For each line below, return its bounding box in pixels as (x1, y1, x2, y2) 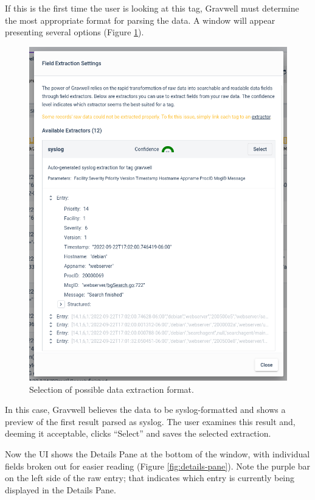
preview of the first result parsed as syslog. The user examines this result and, (5, 415, 296, 428)
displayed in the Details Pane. (5, 483, 116, 496)
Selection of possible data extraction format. (29, 382, 194, 395)
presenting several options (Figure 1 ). (5, 26, 144, 38)
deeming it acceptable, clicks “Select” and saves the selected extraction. (5, 427, 271, 440)
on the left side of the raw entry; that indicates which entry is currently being (5, 471, 295, 484)
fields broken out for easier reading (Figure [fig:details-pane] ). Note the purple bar (5, 459, 311, 472)
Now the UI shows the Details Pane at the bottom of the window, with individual (5, 448, 310, 460)
